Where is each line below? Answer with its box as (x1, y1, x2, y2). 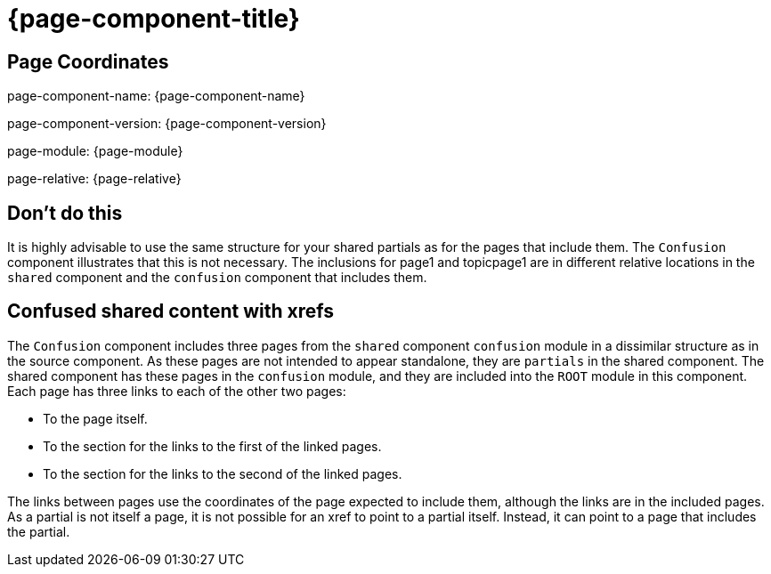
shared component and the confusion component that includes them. (7, 270, 427, 286)
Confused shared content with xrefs (7, 300, 335, 323)
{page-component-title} (7, 4, 300, 34)
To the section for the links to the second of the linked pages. (43, 465, 402, 481)
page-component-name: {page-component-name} (7, 88, 305, 104)
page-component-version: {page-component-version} (7, 116, 327, 132)
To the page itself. (43, 410, 148, 426)
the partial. (7, 523, 70, 539)
